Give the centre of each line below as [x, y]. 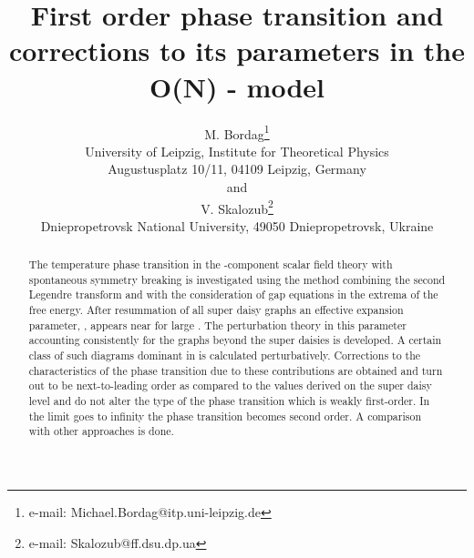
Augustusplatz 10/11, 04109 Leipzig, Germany [237, 169]
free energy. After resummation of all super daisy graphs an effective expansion [216, 310]
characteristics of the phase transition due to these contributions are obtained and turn [236, 370]
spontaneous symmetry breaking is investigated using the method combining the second [237, 279]
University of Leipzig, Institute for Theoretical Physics [237, 151]
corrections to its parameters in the [237, 51]
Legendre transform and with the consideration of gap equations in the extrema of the [233, 294]
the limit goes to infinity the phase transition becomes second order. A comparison [225, 416]
